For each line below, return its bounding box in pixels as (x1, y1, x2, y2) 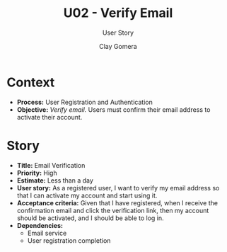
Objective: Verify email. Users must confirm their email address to (16, 105, 211, 114)
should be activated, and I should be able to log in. (16, 214, 164, 222)
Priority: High (16, 168, 57, 177)
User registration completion (27, 236, 111, 245)
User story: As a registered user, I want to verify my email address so (16, 183, 220, 192)
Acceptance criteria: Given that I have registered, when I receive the (16, 198, 219, 207)
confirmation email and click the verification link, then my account (16, 206, 209, 214)
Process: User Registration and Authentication (16, 98, 153, 106)
